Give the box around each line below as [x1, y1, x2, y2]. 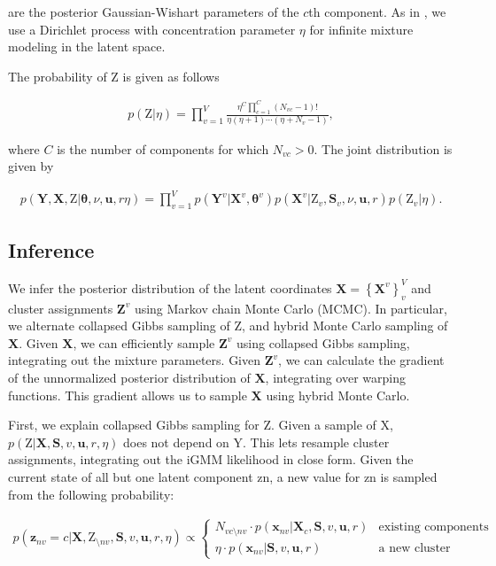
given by [8, 157, 54, 175]
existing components [378, 521, 489, 534]
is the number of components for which [57, 139, 269, 158]
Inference [8, 236, 95, 264]
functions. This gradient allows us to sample [8, 385, 247, 404]
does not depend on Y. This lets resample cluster [122, 432, 390, 451]
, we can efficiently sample [73, 333, 215, 352]
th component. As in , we [308, 3, 446, 20]
